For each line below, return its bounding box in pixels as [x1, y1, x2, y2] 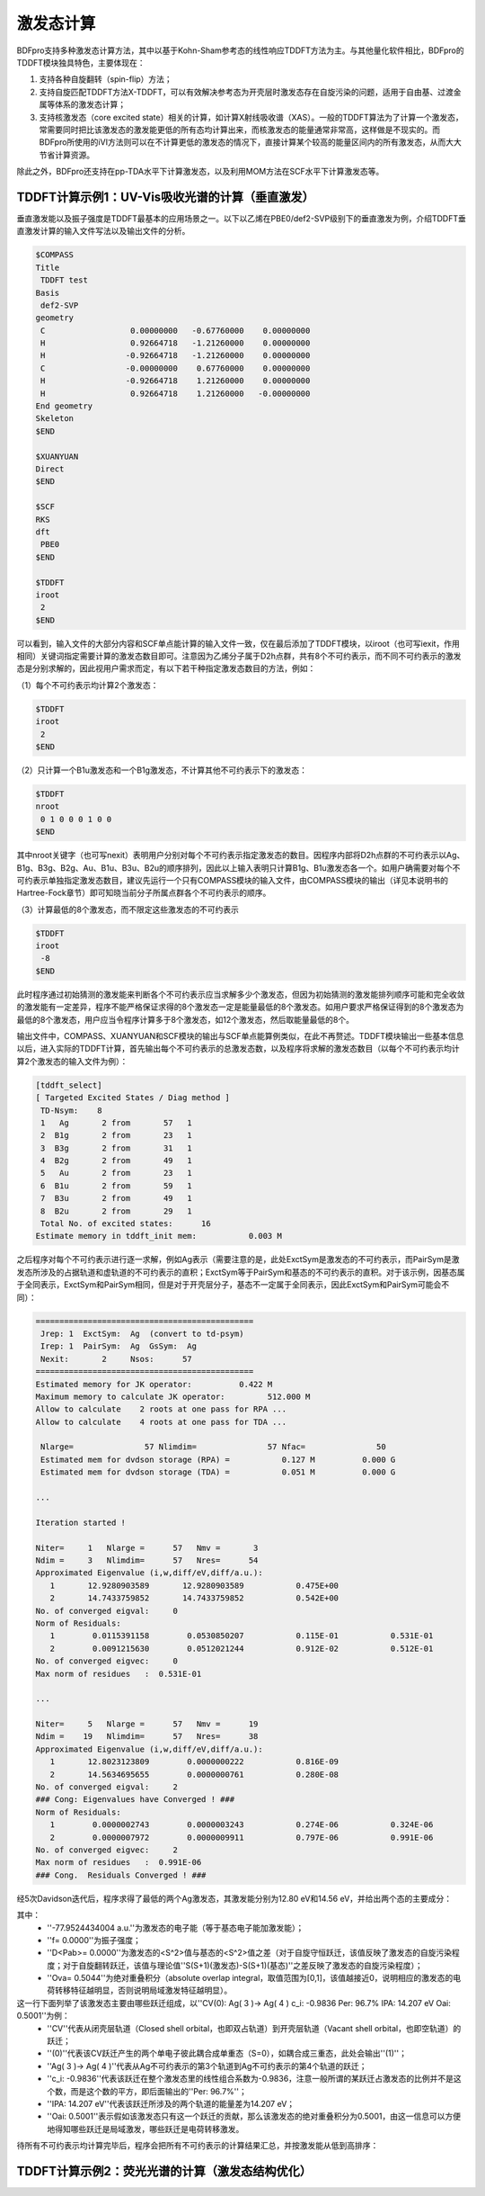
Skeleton [35, 414, 75, 424]
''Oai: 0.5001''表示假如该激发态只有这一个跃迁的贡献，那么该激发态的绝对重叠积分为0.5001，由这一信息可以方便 [47, 2111, 462, 2122]
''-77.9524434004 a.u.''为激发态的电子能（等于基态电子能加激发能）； [47, 1922, 304, 1933]
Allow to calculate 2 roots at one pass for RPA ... [35, 1404, 287, 1414]
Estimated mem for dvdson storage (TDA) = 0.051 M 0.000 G [40, 1467, 396, 1477]
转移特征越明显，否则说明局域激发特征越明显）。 [54, 1985, 233, 1996]
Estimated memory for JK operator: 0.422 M [35, 1379, 273, 1389]
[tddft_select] [35, 1080, 102, 1090]
